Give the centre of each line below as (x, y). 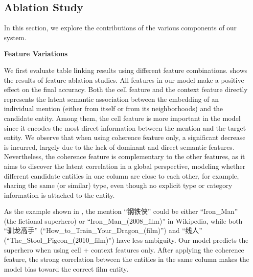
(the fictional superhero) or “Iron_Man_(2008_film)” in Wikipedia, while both (123, 220)
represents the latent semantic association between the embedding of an (112, 99)
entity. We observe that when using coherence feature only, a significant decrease (125, 137)
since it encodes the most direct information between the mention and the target (125, 127)
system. (15, 37)
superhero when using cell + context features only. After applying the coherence (124, 249)
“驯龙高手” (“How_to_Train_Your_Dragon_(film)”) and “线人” (103, 230)
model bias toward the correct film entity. (66, 268)
